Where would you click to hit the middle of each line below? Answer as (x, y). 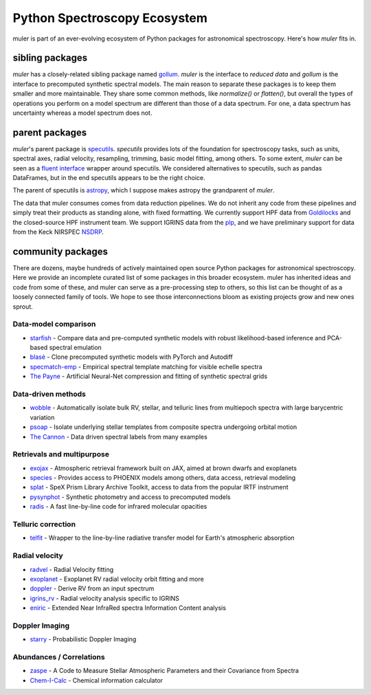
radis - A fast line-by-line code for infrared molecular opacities (119, 507)
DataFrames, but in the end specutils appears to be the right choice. (109, 178)
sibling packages (50, 58)
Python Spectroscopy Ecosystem (110, 18)
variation (42, 417)
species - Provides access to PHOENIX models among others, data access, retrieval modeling (163, 478)
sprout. (23, 307)
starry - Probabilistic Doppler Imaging (83, 639)
